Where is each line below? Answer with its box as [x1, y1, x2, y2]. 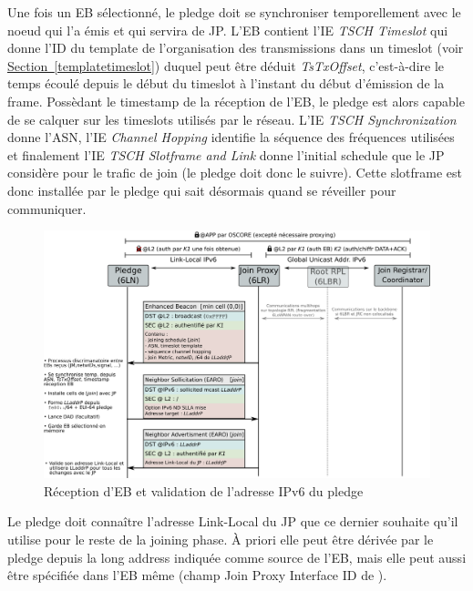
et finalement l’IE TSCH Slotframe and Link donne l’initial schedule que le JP [7, 145, 445, 164]
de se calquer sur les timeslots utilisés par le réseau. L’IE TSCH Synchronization [7, 109, 457, 128]
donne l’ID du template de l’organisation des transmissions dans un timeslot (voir [7, 38, 464, 57]
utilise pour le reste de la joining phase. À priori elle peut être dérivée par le [7, 529, 434, 548]
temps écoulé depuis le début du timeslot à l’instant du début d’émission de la [7, 74, 445, 93]
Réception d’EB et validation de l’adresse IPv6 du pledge [44, 481, 364, 500]
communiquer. [7, 199, 87, 218]
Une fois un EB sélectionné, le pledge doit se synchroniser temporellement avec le [7, 3, 461, 21]
